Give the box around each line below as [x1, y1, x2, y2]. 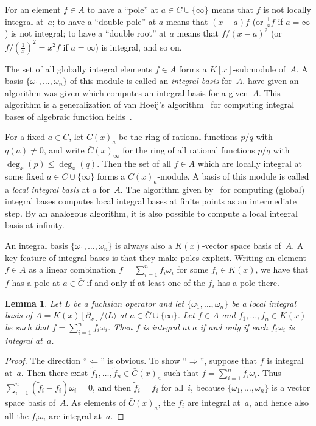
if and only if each [200, 320, 269, 333]
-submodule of [233, 62, 286, 75]
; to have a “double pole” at [52, 15, 156, 27]
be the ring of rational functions [119, 130, 238, 143]
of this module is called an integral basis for [70, 74, 232, 87]
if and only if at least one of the [86, 276, 205, 289]
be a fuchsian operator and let [73, 296, 184, 309]
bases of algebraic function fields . [5, 110, 132, 122]
